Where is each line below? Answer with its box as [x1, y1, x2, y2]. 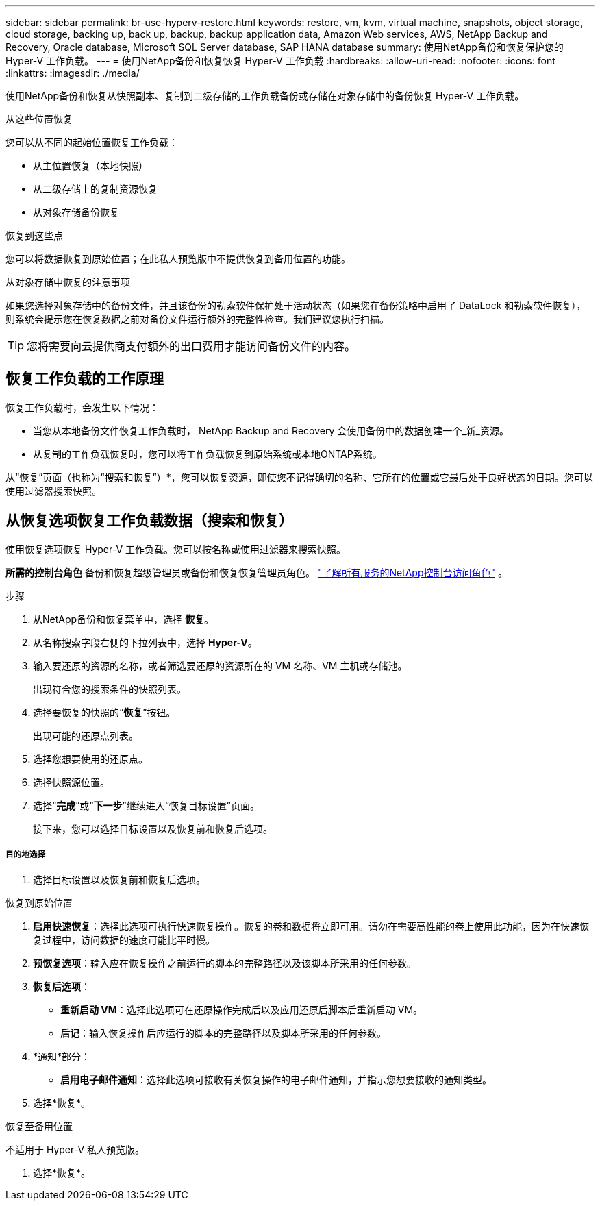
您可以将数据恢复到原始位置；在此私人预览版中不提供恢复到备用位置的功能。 [5, 253, 351, 264]
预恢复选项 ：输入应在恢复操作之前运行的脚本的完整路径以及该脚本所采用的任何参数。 [33, 957, 416, 970]
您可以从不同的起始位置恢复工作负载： [5, 136, 178, 148]
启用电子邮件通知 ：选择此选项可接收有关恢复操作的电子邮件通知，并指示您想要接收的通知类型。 [60, 1074, 492, 1086]
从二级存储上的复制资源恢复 [33, 183, 158, 195]
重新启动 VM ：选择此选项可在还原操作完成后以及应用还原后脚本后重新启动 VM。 [60, 1004, 423, 1016]
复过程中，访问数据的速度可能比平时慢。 [33, 934, 215, 946]
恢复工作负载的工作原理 [5, 370, 164, 388]
